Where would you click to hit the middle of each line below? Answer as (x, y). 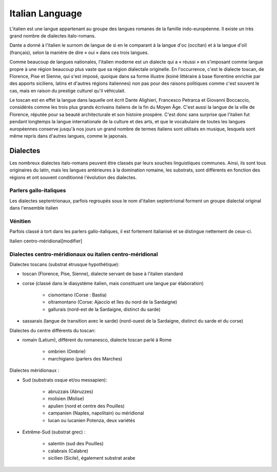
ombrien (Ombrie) (67, 351)
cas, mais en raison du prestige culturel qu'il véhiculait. (67, 90)
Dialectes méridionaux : (34, 370)
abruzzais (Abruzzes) (71, 391)
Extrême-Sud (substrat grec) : (54, 432)
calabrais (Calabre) (68, 451)
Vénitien (20, 221)
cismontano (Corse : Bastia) (77, 295)
